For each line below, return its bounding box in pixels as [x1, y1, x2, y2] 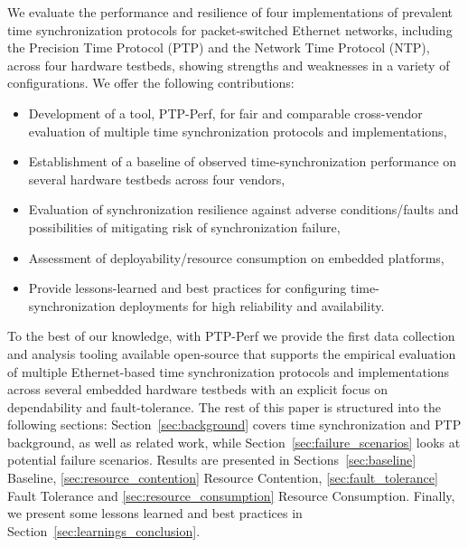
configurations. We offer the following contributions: [7, 73, 295, 92]
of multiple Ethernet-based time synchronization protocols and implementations [7, 362, 450, 381]
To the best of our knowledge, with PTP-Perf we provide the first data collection [7, 326, 455, 345]
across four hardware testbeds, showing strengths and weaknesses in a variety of [7, 55, 450, 74]
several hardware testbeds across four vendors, [28, 169, 285, 188]
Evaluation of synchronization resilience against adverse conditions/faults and [28, 200, 459, 219]
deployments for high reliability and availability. [119, 296, 385, 315]
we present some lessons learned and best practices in [7, 504, 303, 523]
